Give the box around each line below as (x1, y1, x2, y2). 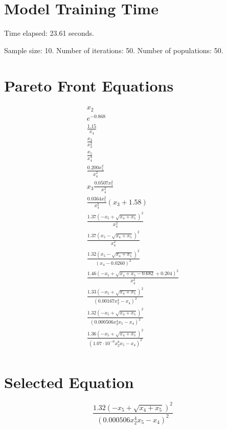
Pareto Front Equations (4, 75, 174, 96)
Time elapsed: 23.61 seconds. (4, 28, 94, 38)
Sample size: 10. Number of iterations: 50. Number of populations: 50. (4, 44, 223, 55)
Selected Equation (4, 372, 134, 393)
